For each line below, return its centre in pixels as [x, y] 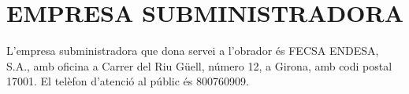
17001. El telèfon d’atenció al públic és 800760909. [128, 81]
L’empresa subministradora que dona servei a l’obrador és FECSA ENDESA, [193, 51]
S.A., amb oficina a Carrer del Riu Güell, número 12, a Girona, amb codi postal [199, 65]
